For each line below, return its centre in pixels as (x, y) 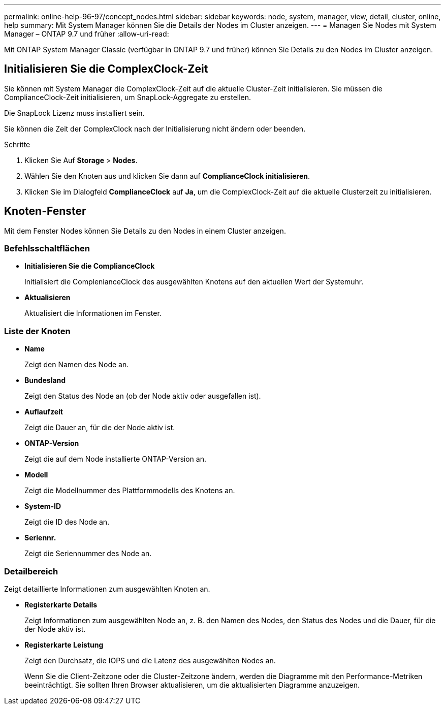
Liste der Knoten (37, 331)
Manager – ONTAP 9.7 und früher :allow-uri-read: (87, 34)
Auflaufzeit (44, 412)
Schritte (17, 144)
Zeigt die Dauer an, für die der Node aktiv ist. (100, 428)
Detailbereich (31, 571)
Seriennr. (40, 538)
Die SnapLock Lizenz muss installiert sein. (74, 113)
